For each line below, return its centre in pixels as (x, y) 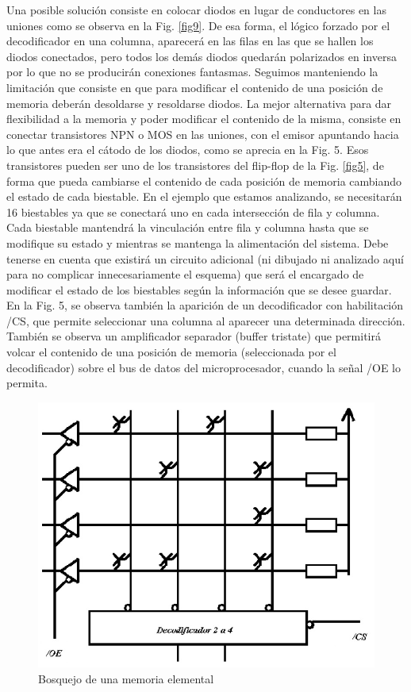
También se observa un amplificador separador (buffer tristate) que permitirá (194, 336)
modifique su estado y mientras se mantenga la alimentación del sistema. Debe (198, 242)
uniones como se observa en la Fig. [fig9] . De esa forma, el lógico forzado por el (198, 25)
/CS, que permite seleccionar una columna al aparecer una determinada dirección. (206, 320)
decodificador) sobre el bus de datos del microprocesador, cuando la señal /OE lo (204, 367)
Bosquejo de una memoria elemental (126, 678)
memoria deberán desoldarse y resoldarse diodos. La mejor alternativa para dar (199, 103)
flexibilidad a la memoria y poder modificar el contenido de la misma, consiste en (204, 119)
